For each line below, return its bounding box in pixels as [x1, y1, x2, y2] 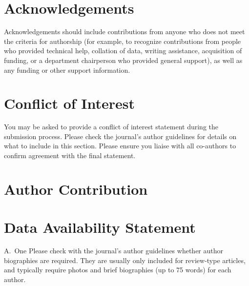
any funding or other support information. [4, 64, 130, 75]
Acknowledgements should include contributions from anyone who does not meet [4, 26, 245, 37]
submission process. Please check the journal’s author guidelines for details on [4, 131, 237, 141]
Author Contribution [4, 179, 148, 199]
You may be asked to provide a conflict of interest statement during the [4, 122, 218, 132]
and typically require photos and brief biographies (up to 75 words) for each [4, 265, 231, 275]
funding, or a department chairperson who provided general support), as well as [4, 55, 243, 65]
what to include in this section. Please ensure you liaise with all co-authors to [4, 141, 236, 151]
